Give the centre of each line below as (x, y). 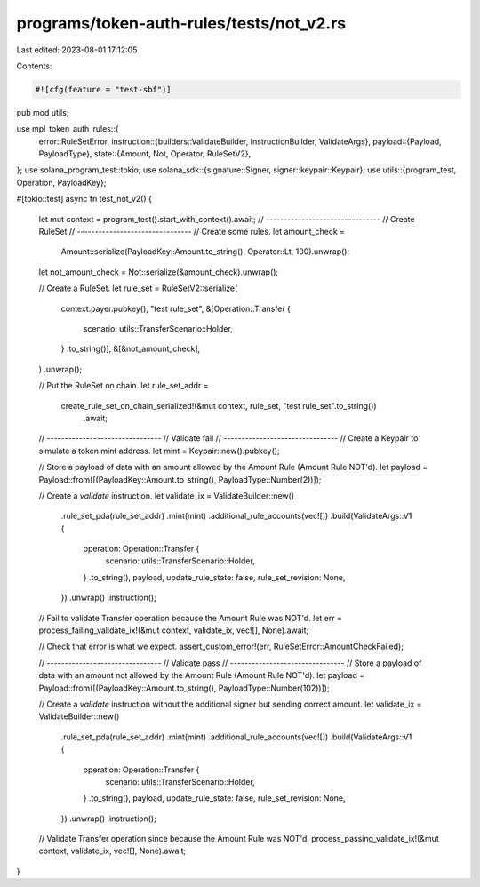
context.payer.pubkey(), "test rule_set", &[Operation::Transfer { (176, 308)
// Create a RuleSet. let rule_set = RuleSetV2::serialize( (138, 288)
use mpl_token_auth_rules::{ (68, 129)
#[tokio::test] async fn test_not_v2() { (84, 199)
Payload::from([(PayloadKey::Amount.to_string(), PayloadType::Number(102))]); (184, 688)
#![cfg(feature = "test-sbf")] (104, 89)
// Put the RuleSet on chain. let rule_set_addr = (124, 386)
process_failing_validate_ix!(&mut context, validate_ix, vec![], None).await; (174, 630)
